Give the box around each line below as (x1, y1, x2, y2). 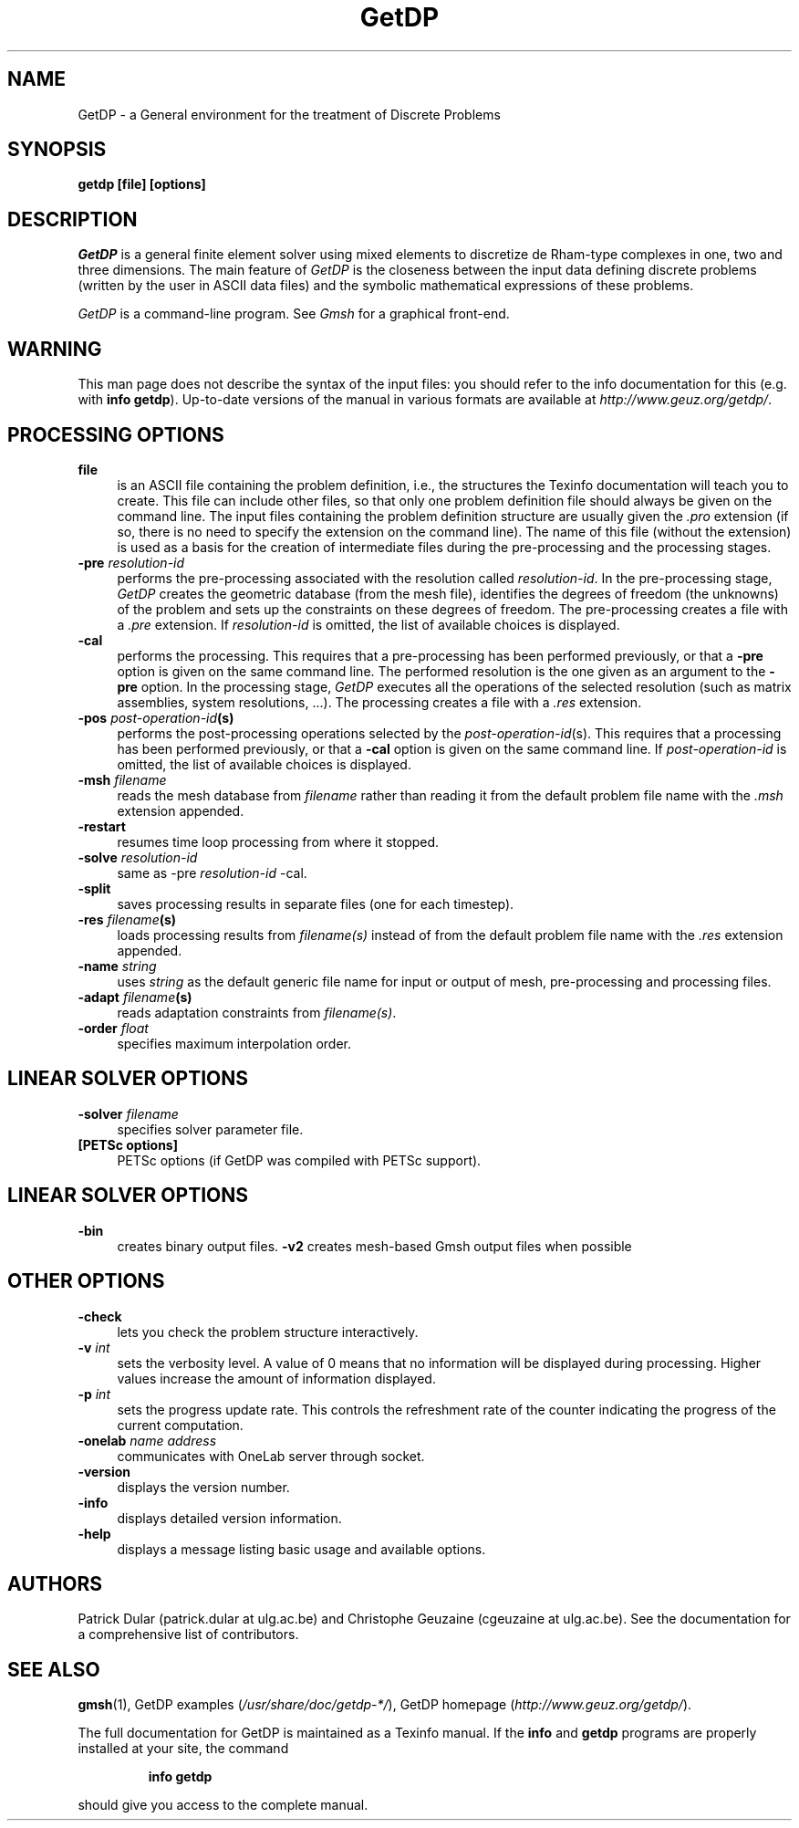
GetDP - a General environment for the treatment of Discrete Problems (78, 106, 501, 122)
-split (78, 880, 111, 896)
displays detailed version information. (117, 1509, 342, 1526)
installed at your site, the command (78, 1740, 289, 1757)
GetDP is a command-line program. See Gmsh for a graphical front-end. (78, 306, 510, 322)
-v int (78, 1339, 110, 1355)
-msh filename (78, 771, 167, 788)
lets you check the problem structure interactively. (117, 1323, 419, 1340)
